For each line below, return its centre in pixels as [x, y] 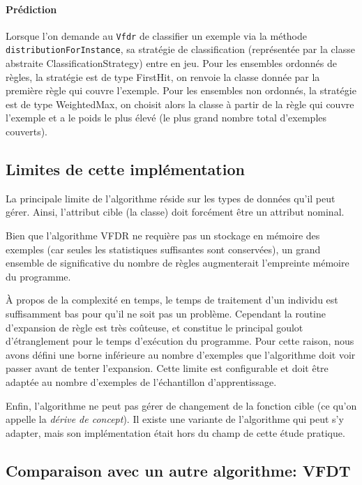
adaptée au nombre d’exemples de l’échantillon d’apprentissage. [141, 382]
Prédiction [31, 9]
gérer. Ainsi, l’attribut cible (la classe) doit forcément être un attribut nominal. [175, 212]
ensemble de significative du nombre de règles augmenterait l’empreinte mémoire [178, 263]
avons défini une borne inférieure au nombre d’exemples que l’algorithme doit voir [181, 354]
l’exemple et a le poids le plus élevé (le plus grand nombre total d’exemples [166, 118]
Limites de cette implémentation [125, 169]
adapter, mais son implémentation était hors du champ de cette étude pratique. [175, 432]
